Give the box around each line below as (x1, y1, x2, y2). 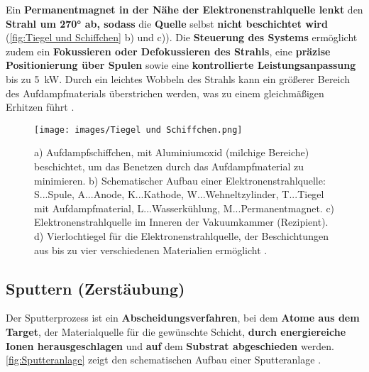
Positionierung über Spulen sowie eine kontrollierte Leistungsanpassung (6, 58, 356, 72)
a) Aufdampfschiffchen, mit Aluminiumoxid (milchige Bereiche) (34, 145, 309, 160)
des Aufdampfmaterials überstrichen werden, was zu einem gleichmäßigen (6, 85, 324, 100)
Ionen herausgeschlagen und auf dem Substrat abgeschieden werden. (6, 338, 334, 353)
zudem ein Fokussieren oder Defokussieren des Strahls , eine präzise (6, 43, 331, 58)
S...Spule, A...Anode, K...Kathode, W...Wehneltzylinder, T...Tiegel (34, 187, 324, 202)
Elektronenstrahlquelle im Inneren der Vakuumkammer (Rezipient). (34, 214, 329, 229)
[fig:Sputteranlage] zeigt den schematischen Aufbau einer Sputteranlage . (6, 352, 321, 367)
